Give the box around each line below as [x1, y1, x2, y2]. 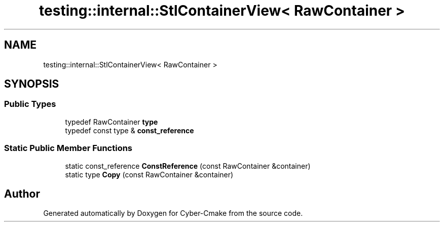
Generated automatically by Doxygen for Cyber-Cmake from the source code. [43, 209, 303, 218]
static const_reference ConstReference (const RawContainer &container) [65, 161, 311, 170]
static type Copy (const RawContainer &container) [65, 170, 234, 179]
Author [4, 187, 40, 200]
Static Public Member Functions [4, 143, 133, 154]
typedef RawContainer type [65, 117, 158, 126]
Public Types [4, 99, 56, 109]
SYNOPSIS [4, 78, 59, 91]
